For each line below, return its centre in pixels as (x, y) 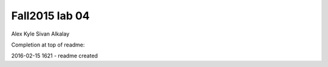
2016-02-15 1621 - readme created (55, 56)
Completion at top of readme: (48, 45)
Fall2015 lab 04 (50, 16)
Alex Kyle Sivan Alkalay (40, 34)
